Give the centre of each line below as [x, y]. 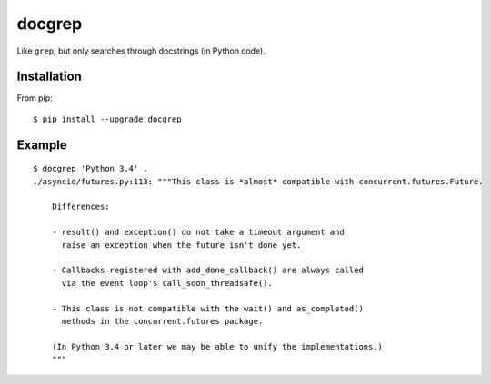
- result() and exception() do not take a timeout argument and [198, 232]
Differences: [80, 207]
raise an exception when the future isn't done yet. [181, 245]
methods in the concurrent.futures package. [162, 321]
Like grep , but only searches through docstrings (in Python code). [141, 51]
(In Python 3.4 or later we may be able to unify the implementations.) [217, 346]
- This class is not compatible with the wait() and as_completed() [207, 308]
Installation [49, 77]
